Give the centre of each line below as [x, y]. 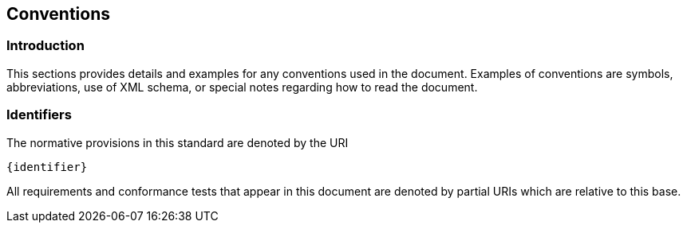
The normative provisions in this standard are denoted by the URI [178, 142]
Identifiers [39, 115]
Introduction [45, 46]
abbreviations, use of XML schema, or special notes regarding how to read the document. [242, 87]
